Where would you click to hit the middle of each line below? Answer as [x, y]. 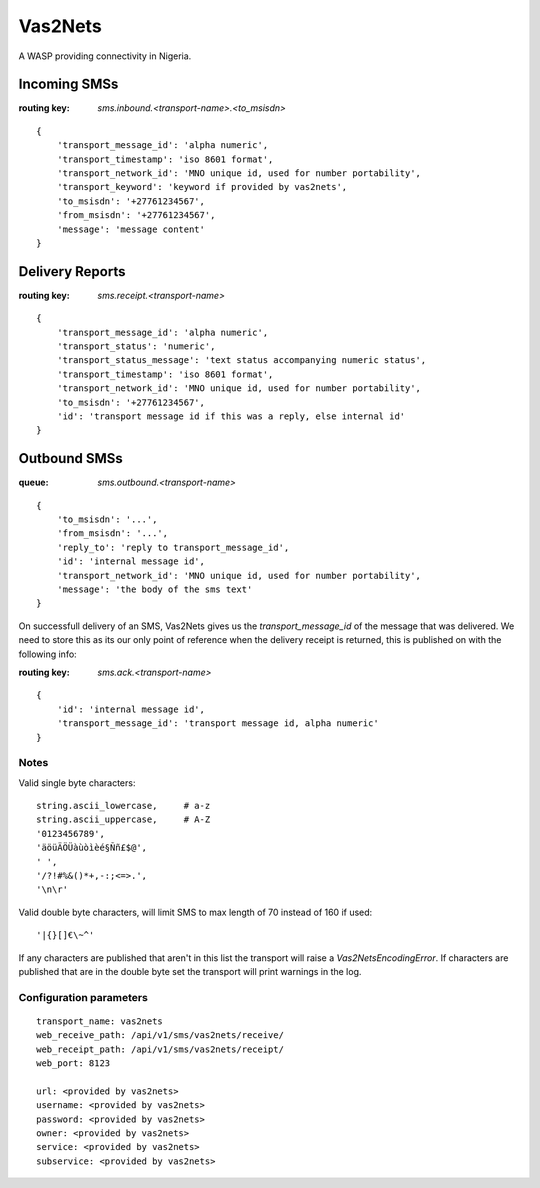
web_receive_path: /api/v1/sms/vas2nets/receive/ [160, 1035]
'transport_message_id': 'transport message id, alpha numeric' [217, 723]
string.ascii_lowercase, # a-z [123, 806]
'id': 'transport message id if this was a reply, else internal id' [231, 416]
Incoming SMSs [68, 84]
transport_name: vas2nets [100, 1021]
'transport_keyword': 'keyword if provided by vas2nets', [202, 187]
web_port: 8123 [73, 1063]
